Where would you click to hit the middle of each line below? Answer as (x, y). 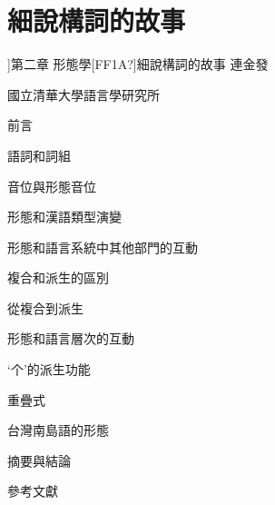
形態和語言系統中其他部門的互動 (103, 247)
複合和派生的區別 (58, 277)
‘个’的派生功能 (49, 369)
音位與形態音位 (52, 186)
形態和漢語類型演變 (64, 217)
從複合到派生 (45, 307)
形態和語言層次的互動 (71, 338)
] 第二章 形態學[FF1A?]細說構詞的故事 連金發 (138, 64)
